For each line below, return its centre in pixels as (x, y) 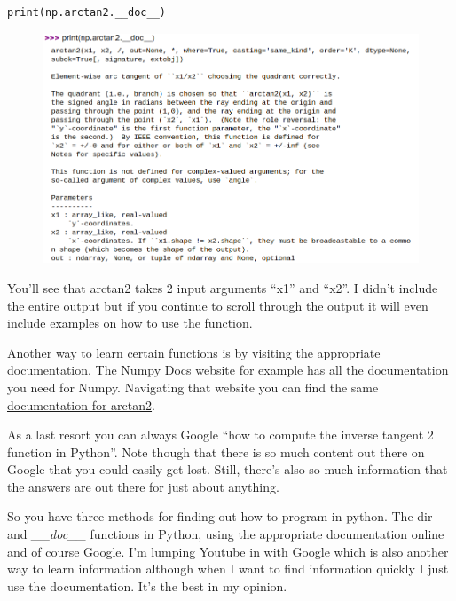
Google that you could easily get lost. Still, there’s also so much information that (228, 469)
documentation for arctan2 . (81, 404)
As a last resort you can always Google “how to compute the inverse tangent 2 (220, 435)
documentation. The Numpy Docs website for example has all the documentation (228, 370)
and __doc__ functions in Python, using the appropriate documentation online (226, 534)
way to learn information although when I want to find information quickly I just (228, 569)
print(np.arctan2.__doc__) (86, 12)
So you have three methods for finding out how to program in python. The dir (220, 516)
